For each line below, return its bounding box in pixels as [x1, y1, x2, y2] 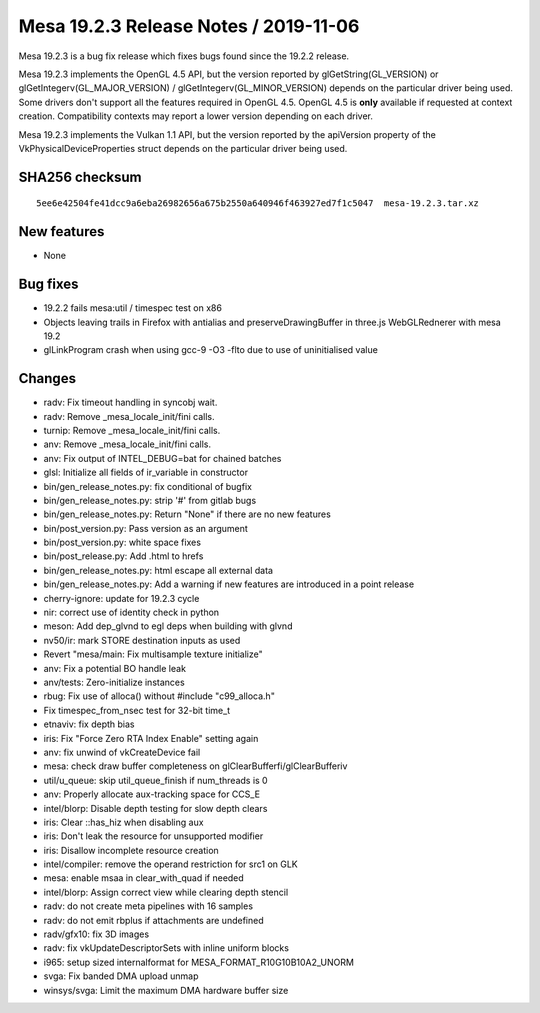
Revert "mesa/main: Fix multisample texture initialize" [43, 648, 264, 660]
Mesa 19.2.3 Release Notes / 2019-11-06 [18, 15, 360, 37]
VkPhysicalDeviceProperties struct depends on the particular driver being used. [18, 142, 348, 154]
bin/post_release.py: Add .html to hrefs [43, 550, 204, 562]
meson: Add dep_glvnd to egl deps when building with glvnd [43, 620, 293, 632]
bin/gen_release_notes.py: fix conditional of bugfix [43, 480, 252, 492]
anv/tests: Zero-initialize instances [43, 676, 185, 688]
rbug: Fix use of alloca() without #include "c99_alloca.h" [43, 690, 275, 702]
